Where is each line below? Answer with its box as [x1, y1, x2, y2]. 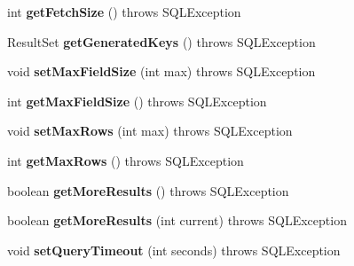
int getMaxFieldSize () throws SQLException [7, 91, 267, 110]
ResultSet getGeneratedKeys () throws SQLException [7, 32, 316, 51]
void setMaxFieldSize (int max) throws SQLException [7, 62, 316, 81]
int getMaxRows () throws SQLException [7, 151, 244, 169]
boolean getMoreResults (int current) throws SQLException [7, 211, 347, 230]
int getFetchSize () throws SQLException [7, 3, 241, 20]
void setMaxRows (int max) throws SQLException [7, 121, 293, 140]
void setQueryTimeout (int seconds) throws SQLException [7, 240, 341, 259]
